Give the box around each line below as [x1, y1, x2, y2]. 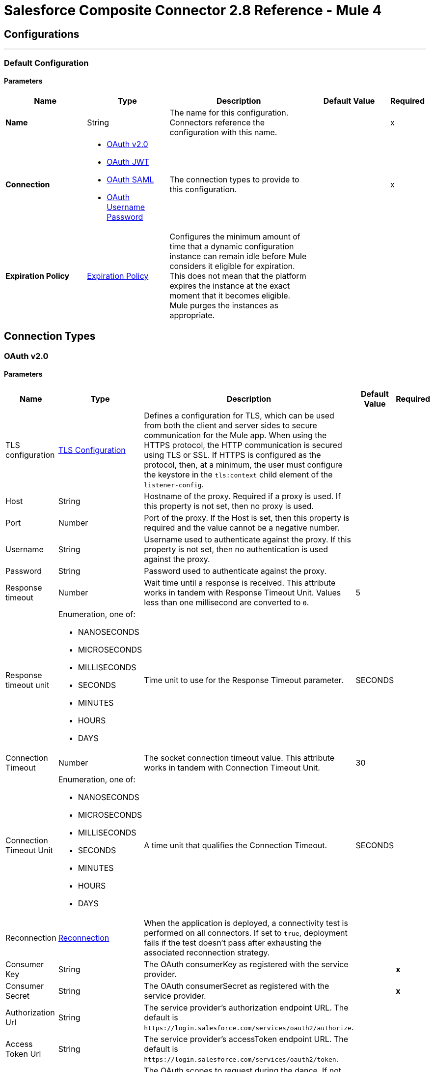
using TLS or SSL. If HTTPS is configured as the [144, 449, 321, 460]
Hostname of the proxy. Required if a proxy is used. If [144, 491, 341, 501]
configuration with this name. [169, 127, 277, 137]
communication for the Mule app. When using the [144, 430, 327, 440]
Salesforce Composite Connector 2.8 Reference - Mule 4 [4, 2, 382, 19]
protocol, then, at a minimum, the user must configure [144, 459, 343, 470]
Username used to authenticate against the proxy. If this [144, 534, 351, 544]
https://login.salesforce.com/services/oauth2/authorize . [144, 1022, 354, 1032]
